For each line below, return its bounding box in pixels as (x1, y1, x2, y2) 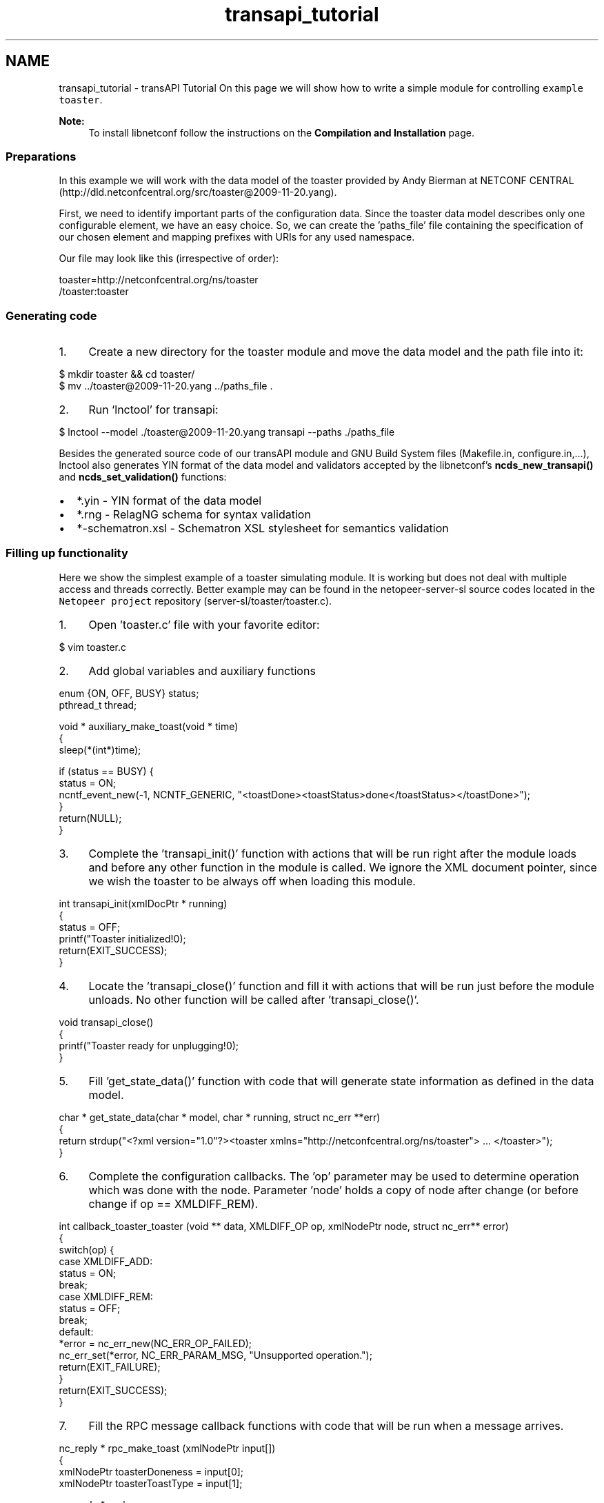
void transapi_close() (59, 1016, 154, 1028)
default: (59, 1325, 94, 1338)
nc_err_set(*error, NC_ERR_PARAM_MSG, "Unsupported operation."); (59, 1349, 372, 1361)
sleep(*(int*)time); (59, 743, 141, 756)
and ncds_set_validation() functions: (59, 471, 227, 483)
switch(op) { (59, 1243, 114, 1255)
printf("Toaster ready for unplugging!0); (59, 1039, 239, 1051)
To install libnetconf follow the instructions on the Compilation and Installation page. (88, 126, 474, 139)
